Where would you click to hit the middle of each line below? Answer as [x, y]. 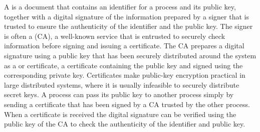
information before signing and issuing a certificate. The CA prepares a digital [124, 46]
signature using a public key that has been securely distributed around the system [130, 55]
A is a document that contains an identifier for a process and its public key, [120, 6]
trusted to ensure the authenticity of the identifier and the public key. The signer [128, 26]
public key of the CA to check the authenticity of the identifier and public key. [125, 124]
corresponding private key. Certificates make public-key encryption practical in [125, 75]
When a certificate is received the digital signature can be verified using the [120, 114]
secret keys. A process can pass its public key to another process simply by [119, 94]
